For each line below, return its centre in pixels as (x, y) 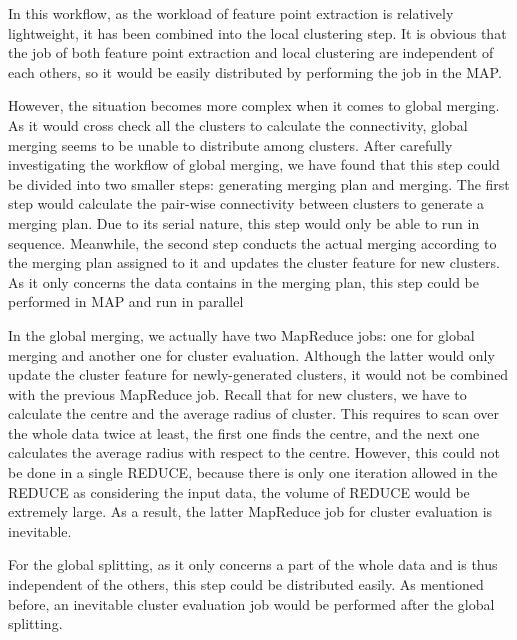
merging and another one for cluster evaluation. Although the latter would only (251, 354)
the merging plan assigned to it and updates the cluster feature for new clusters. (254, 262)
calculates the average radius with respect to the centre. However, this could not (254, 452)
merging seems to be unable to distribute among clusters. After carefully (230, 144)
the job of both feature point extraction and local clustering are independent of (251, 52)
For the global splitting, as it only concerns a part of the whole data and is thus (253, 564)
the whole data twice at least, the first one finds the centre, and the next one (244, 432)
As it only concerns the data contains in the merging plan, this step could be (244, 281)
